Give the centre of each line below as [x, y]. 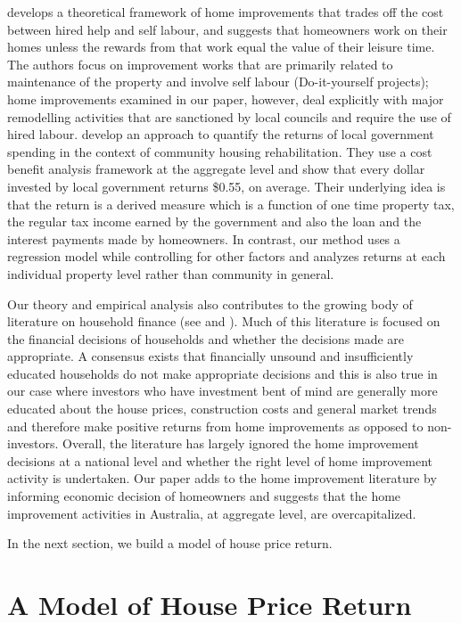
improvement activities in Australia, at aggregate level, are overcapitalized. [212, 513]
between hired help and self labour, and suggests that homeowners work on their [227, 29]
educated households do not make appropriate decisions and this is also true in [222, 373]
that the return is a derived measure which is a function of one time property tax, [231, 204]
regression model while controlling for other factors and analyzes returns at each [226, 256]
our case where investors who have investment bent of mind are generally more [222, 391]
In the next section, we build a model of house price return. [170, 543]
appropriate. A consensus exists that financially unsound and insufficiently [210, 356]
